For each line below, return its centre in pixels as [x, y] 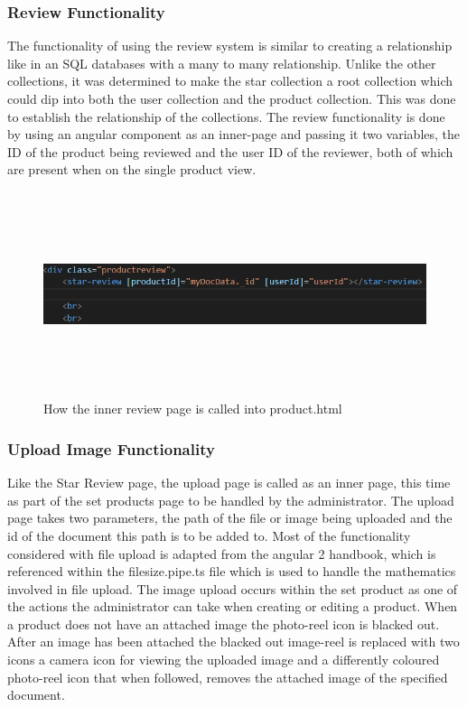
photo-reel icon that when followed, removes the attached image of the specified [228, 677]
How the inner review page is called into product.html [193, 409]
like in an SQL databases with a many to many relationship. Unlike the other [222, 63]
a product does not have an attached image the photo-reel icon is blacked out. [224, 623]
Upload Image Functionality [111, 448]
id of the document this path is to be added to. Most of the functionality [209, 535]
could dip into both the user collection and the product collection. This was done [232, 98]
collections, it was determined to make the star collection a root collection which [230, 81]
